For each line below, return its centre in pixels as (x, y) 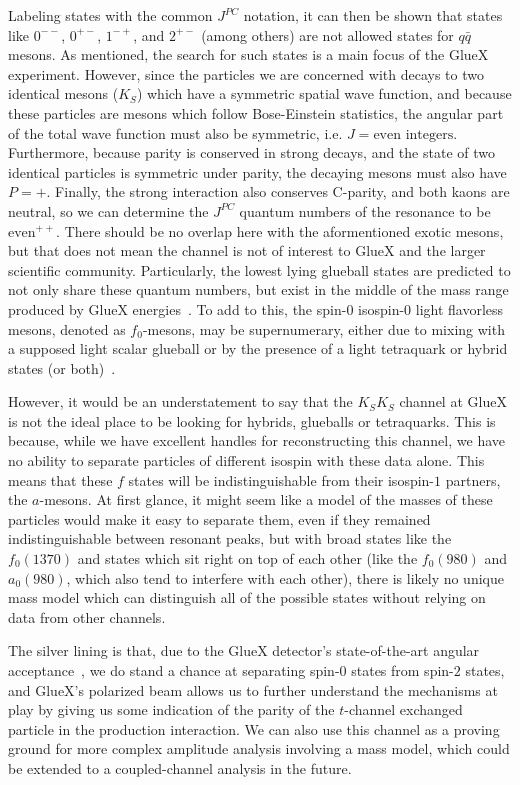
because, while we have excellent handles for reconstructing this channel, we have (256, 440)
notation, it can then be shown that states (373, 15)
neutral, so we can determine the (108, 210)
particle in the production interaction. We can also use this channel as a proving (254, 728)
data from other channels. (87, 616)
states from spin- (402, 670)
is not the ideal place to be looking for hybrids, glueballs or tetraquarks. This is (252, 420)
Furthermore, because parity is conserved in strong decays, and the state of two (251, 152)
